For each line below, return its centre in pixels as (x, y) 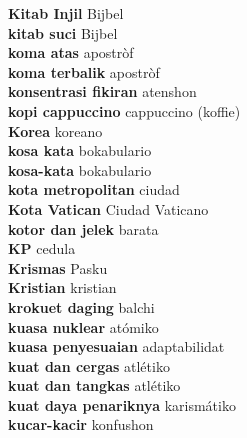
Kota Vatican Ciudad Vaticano (108, 208)
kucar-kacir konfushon (81, 424)
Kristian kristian (62, 287)
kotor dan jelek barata (83, 228)
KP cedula (42, 248)
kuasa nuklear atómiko (83, 326)
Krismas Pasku (58, 267)
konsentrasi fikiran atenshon (102, 91)
